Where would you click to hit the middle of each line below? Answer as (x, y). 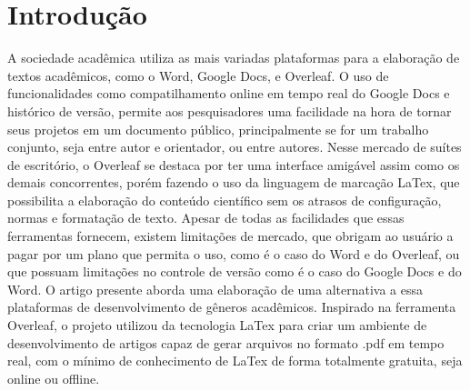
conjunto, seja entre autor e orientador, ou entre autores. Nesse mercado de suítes (235, 147)
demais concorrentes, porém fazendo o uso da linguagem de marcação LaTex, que (234, 182)
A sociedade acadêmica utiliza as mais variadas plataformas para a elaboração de (234, 58)
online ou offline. (54, 378)
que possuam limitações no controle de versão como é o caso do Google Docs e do (235, 271)
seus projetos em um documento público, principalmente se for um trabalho (218, 129)
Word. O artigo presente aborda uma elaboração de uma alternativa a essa (215, 289)
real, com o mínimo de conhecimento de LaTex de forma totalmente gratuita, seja (235, 361)
